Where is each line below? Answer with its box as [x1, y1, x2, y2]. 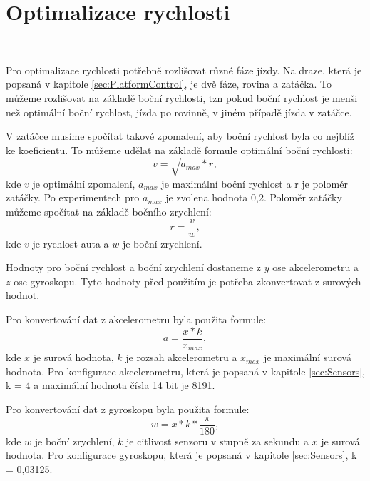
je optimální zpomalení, [32, 176, 135, 191]
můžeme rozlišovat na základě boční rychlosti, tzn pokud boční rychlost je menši [6, 90, 358, 105]
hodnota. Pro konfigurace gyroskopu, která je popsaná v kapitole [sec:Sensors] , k [6, 447, 357, 462]
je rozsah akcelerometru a [125, 350, 237, 365]
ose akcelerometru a [272, 260, 359, 275]
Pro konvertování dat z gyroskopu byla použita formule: [6, 401, 250, 416]
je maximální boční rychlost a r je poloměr [161, 176, 348, 191]
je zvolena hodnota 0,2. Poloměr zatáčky [165, 190, 342, 205]
